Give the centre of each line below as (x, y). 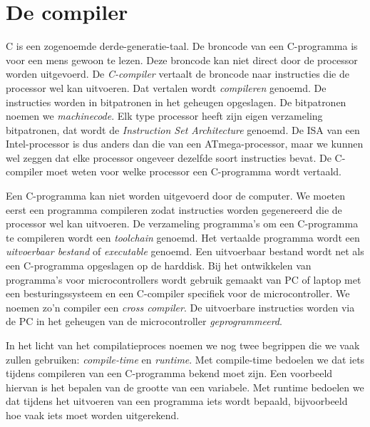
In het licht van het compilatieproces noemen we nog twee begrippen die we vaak (183, 345)
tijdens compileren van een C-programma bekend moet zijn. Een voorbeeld (169, 373)
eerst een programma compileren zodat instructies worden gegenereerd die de (174, 209)
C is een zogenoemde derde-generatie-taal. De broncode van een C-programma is (182, 46)
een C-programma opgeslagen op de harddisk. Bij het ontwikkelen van (159, 266)
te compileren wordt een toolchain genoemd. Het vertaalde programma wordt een (183, 237)
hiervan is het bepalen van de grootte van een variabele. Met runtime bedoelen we (185, 387)
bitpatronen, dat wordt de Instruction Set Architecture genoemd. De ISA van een (183, 129)
